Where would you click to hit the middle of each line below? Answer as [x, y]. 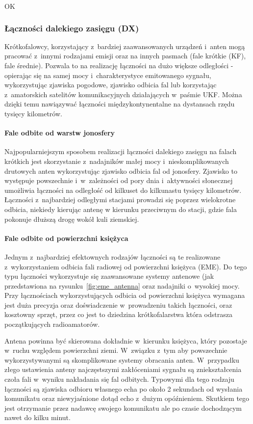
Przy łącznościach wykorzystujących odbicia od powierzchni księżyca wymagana [125, 295]
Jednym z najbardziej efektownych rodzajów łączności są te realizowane [113, 256]
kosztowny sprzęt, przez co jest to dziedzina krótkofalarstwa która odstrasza [118, 314]
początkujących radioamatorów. [52, 324]
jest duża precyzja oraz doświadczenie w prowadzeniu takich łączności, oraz [118, 305]
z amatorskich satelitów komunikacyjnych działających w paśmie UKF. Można [123, 94]
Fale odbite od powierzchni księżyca [66, 238]
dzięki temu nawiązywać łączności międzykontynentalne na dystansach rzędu [120, 104]
